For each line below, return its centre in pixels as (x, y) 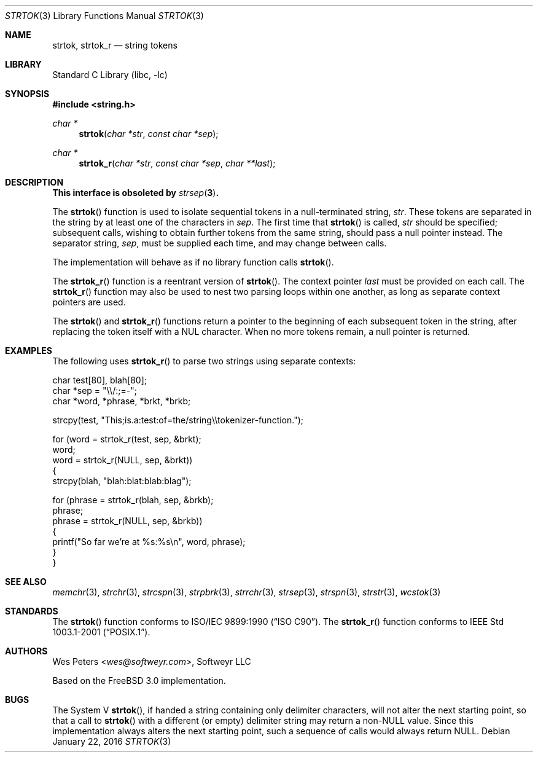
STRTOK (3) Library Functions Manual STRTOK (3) (104, 16)
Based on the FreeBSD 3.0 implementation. (139, 681)
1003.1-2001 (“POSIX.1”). (101, 632)
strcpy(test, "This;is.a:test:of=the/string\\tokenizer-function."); (178, 420)
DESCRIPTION (34, 182)
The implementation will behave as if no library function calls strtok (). (193, 262)
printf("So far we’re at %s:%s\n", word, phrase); (149, 542)
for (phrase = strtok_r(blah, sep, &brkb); (133, 500)
